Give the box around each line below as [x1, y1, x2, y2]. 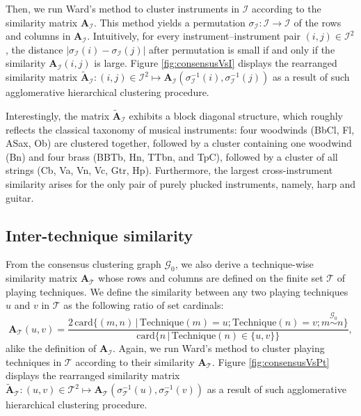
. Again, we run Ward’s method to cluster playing [113, 341, 325, 355]
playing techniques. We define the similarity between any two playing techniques [6, 284, 348, 298]
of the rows [294, 15, 342, 29]
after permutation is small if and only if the [149, 42, 335, 56]
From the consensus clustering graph [6, 257, 161, 271]
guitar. [6, 190, 34, 205]
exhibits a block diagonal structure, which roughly [129, 109, 344, 122]
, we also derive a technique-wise [175, 257, 314, 271]
